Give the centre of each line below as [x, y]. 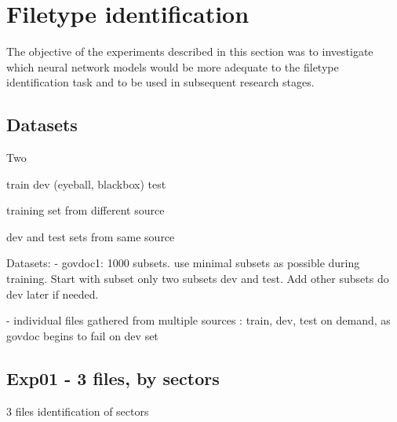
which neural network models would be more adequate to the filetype [173, 66]
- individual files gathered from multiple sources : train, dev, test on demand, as [198, 320]
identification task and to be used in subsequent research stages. [160, 82]
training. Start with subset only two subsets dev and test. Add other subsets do [198, 279]
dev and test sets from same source [91, 236]
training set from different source [86, 210]
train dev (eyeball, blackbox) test [86, 183]
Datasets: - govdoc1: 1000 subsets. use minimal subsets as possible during [183, 263]
